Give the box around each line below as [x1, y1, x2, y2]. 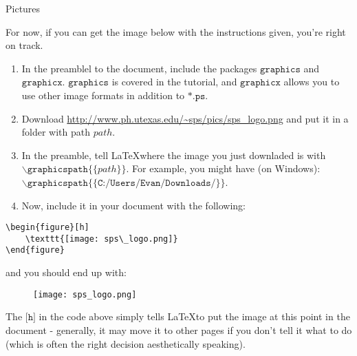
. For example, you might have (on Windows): [126, 161, 321, 176]
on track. [6, 38, 43, 52]
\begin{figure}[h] [6, 222, 89, 233]
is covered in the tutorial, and [111, 74, 237, 89]
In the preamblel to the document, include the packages [21, 61, 257, 75]
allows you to [283, 74, 340, 89]
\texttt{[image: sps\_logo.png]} [25, 233, 178, 244]
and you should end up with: [6, 265, 127, 280]
